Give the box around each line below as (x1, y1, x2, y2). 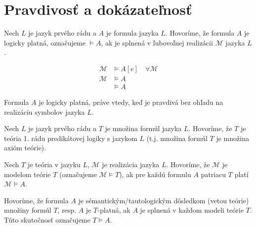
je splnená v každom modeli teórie (140, 205, 244, 215)
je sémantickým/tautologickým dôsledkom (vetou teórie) (78, 195, 249, 205)
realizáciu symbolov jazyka (4, 106, 85, 117)
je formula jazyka (106, 28, 159, 38)
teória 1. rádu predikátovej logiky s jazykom (4, 133, 137, 143)
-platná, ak (97, 205, 130, 215)
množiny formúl (4, 205, 51, 215)
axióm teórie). (4, 142, 46, 153)
